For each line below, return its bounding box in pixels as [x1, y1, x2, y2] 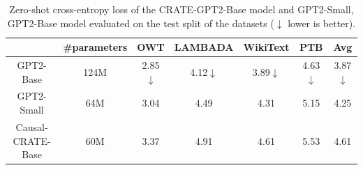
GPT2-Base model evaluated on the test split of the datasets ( [7, 15, 274, 30]
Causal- [15, 119, 48, 134]
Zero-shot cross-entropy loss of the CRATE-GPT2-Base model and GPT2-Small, [9, 2, 354, 16]
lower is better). [288, 15, 356, 30]
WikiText [243, 40, 290, 54]
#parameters [63, 40, 128, 54]
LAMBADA [174, 40, 234, 54]
